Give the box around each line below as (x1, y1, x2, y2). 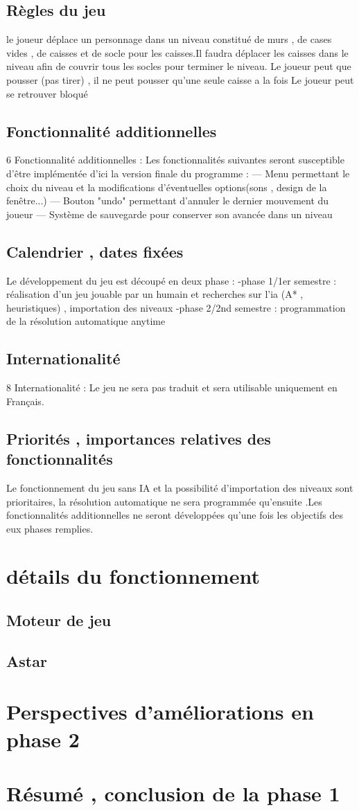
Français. (6, 393, 44, 408)
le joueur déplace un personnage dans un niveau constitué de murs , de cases (6, 32, 332, 46)
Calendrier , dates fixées (6, 240, 184, 262)
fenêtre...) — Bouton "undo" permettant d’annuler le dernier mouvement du (6, 193, 329, 208)
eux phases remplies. (6, 521, 94, 535)
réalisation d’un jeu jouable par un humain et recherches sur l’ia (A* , (6, 287, 304, 301)
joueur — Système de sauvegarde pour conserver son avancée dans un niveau (6, 206, 333, 221)
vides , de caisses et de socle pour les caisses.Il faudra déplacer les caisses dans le (6, 45, 349, 60)
